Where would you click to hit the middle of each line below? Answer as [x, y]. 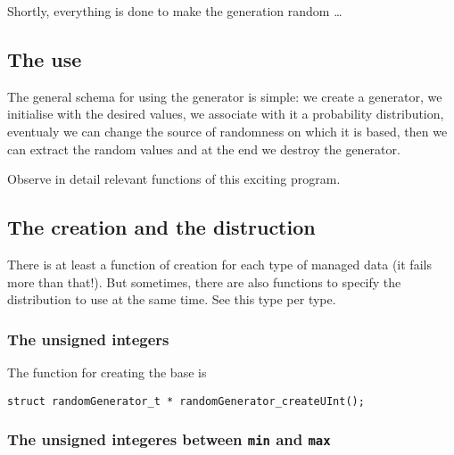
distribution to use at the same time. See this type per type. [172, 299]
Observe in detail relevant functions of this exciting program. [174, 179]
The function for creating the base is [107, 372]
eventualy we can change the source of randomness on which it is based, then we [227, 131]
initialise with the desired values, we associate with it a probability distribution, [226, 114]
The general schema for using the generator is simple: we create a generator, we [225, 96]
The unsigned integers [88, 339]
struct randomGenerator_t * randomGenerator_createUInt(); [186, 401]
